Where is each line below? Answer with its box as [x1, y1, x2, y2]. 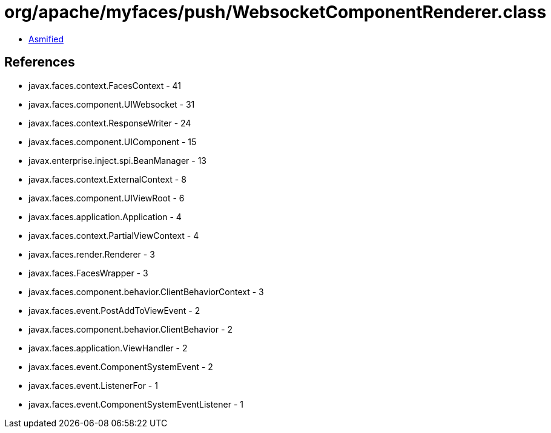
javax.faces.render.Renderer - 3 [28, 249, 155, 259]
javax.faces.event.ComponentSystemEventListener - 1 [28, 399, 243, 409]
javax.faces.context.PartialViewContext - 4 [28, 230, 199, 241]
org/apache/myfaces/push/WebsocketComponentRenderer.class [4, 2, 547, 22]
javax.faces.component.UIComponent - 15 [28, 136, 197, 147]
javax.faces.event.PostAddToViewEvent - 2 [28, 305, 200, 316]
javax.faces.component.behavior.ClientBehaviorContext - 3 [28, 286, 264, 297]
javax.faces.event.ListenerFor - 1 [28, 380, 158, 391]
